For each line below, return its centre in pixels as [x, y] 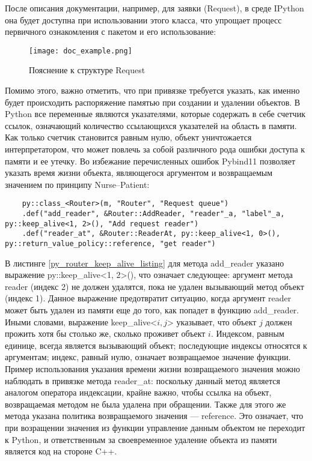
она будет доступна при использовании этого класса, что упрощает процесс [143, 20]
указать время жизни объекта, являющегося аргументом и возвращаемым [139, 173]
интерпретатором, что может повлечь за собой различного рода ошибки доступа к [155, 149]
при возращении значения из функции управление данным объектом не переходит [155, 427]
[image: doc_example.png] [81, 51]
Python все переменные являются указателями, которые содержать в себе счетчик [155, 114]
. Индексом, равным [247, 333]
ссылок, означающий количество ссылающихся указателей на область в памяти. [151, 125]
